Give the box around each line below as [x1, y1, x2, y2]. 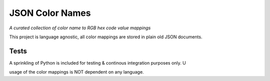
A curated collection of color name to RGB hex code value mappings [9, 25, 151, 31]
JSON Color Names [9, 7, 91, 18]
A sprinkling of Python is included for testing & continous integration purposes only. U [9, 60, 186, 66]
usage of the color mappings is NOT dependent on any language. [9, 69, 144, 75]
